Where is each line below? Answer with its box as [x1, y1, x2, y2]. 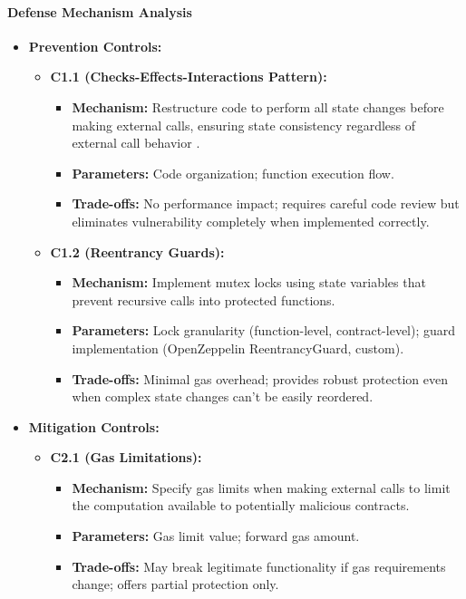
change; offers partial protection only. [72, 575, 279, 594]
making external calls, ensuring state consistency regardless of [72, 115, 416, 134]
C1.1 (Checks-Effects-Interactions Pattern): [50, 67, 327, 86]
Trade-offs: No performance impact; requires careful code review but [72, 194, 460, 213]
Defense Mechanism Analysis [7, 2, 192, 21]
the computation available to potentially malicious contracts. [72, 496, 410, 515]
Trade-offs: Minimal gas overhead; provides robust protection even [72, 369, 448, 388]
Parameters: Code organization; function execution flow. [72, 163, 394, 182]
